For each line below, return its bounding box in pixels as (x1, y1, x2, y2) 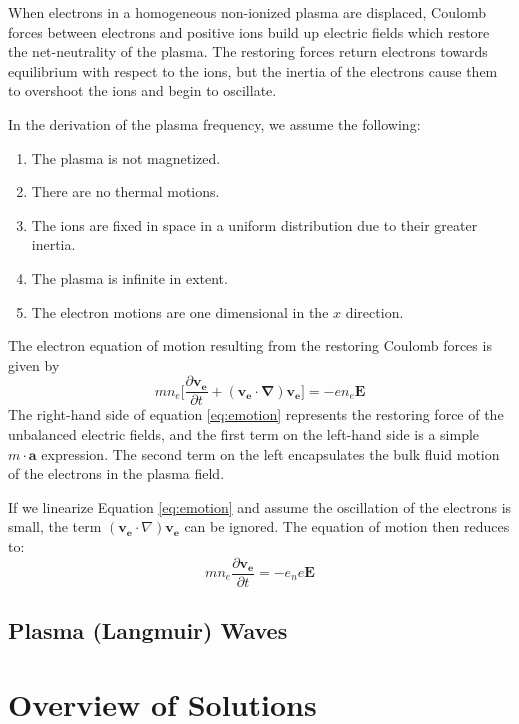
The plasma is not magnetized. (31, 147, 221, 168)
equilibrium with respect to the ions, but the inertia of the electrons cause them (8, 60, 498, 81)
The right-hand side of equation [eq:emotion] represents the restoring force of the (8, 404, 504, 425)
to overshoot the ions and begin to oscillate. (8, 80, 277, 101)
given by (8, 354, 60, 375)
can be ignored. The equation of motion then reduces (184, 516, 510, 537)
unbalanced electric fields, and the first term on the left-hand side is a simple (8, 423, 480, 444)
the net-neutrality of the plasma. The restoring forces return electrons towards (8, 41, 488, 62)
